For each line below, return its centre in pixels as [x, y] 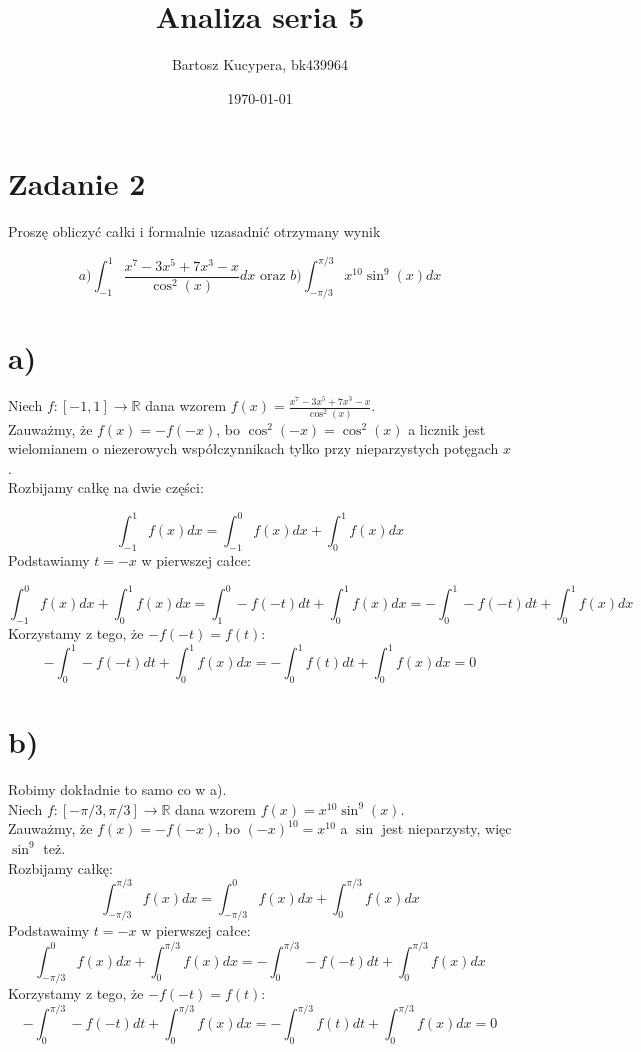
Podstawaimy [49, 930]
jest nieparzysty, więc [446, 828]
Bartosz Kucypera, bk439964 [260, 64]
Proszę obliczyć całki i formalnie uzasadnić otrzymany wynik [194, 231]
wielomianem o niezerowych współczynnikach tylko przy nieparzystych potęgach [253, 448]
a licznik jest [447, 428]
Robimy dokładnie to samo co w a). [117, 789]
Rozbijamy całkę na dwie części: [106, 487]
